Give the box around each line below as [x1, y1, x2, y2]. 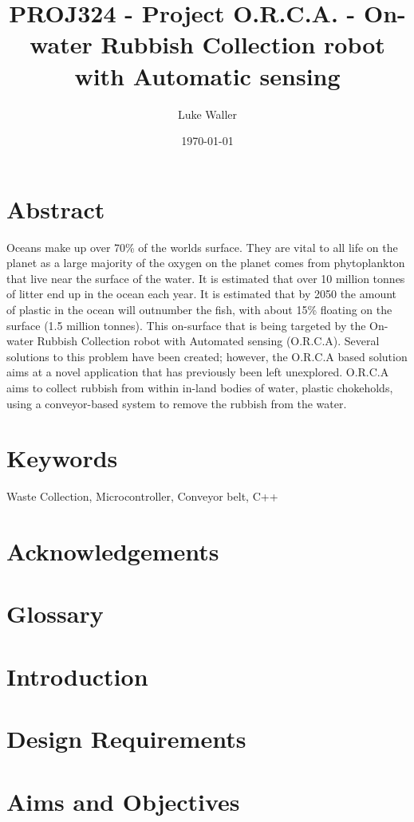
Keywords [6, 442, 118, 474]
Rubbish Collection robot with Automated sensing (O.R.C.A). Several [37, 332, 380, 349]
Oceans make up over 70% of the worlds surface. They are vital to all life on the [6, 238, 398, 255]
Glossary [6, 597, 104, 630]
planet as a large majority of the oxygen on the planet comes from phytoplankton [6, 254, 405, 271]
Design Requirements [6, 722, 246, 755]
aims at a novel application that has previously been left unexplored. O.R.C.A [6, 364, 389, 380]
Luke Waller [177, 105, 238, 122]
